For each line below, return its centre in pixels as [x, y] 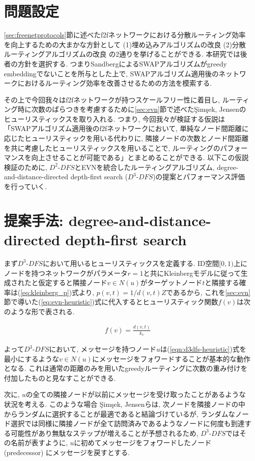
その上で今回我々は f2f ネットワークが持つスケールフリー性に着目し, [112, 99]
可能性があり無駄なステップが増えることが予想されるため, [104, 433]
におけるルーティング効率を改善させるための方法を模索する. [115, 83]
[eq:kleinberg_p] [45, 292]
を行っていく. [26, 186]
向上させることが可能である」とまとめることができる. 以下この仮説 [140, 157]
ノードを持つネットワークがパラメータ [66, 273]
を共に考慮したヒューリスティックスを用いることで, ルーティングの [112, 148]
